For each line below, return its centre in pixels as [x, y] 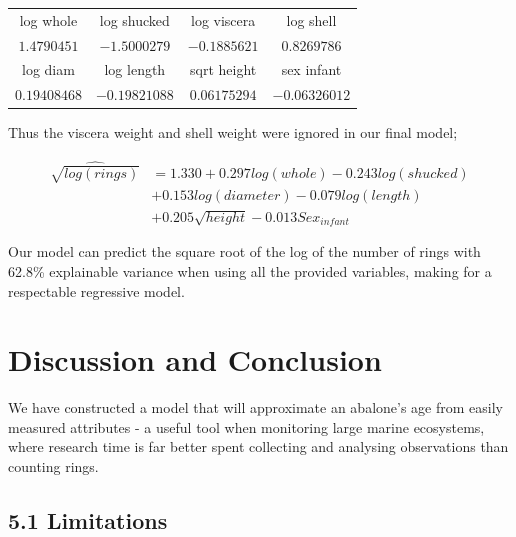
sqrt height [223, 69]
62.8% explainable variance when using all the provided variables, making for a [250, 270]
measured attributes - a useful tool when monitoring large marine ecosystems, [246, 426]
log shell [311, 19]
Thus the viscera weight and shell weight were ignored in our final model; [233, 132]
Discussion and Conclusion [195, 359]
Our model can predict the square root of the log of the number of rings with [244, 251]
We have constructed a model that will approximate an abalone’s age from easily [255, 407]
